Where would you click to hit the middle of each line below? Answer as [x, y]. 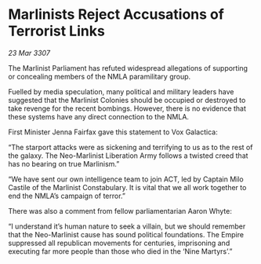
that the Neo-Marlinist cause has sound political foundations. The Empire [126, 234]
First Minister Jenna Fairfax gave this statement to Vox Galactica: [113, 132]
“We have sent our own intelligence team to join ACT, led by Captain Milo [126, 179]
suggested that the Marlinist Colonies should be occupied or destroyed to [127, 100]
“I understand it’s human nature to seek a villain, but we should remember [127, 226]
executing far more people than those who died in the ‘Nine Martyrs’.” [120, 251]
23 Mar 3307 [29, 53]
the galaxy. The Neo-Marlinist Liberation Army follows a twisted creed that [128, 156]
